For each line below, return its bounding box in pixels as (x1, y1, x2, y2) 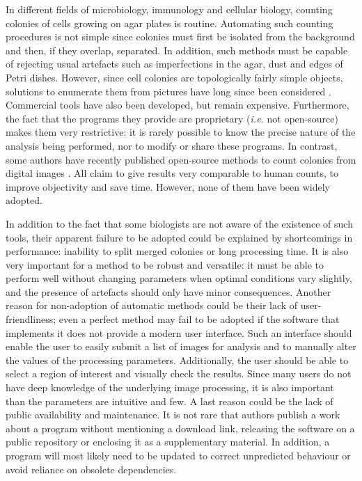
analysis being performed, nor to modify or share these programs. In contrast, (6, 138, 338, 152)
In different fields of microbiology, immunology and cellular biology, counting (6, 2, 333, 16)
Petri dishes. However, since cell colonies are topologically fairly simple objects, (6, 70, 343, 84)
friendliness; (6, 312, 56, 326)
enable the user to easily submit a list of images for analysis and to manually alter (6, 339, 356, 354)
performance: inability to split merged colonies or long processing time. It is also (6, 244, 349, 258)
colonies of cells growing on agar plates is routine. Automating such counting (6, 15, 333, 30)
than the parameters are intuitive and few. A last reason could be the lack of (6, 393, 333, 408)
